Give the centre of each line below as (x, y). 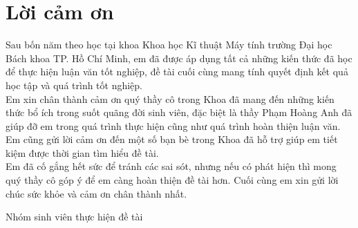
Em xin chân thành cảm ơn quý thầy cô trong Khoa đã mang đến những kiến (170, 98)
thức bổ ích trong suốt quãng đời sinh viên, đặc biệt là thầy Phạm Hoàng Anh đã (179, 112)
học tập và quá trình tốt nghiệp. (74, 85)
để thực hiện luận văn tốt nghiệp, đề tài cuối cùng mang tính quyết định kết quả (177, 72)
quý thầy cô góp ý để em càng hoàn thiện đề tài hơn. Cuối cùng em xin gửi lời (172, 180)
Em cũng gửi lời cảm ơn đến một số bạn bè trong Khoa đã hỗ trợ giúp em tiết (172, 139)
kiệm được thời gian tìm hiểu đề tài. (82, 152)
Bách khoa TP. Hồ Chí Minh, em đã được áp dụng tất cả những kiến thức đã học (179, 58)
